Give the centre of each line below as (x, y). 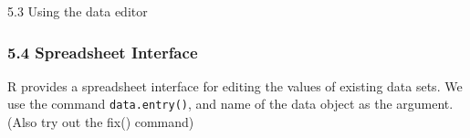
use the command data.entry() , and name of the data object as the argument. (230, 104)
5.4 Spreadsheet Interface (103, 52)
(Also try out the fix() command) (101, 122)
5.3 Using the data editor (78, 11)
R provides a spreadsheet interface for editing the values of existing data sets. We (235, 85)
